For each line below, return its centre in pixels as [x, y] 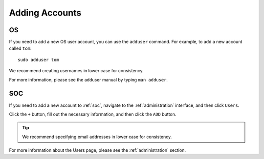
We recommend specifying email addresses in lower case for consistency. [97, 137]
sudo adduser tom [38, 60]
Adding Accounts [45, 13]
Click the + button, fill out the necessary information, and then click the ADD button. [93, 114]
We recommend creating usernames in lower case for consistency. [76, 71]
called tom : [20, 48]
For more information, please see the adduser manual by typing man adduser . [88, 79]
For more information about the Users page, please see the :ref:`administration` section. [97, 150]
